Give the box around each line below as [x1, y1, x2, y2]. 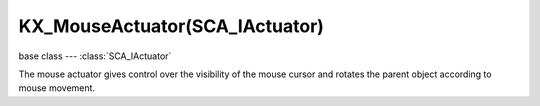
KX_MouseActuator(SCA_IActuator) [18, 15, 325, 37]
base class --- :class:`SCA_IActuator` [18, 50, 172, 62]
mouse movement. [18, 82, 95, 94]
